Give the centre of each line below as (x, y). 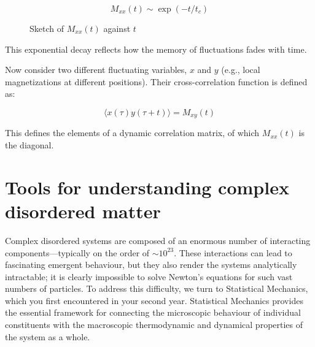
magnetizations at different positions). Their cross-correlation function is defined (156, 81)
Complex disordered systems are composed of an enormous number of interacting (158, 240)
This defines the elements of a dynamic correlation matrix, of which (132, 133)
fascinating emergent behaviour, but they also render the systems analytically (151, 265)
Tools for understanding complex (147, 187)
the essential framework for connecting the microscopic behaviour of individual (153, 312)
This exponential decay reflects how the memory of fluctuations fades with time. (156, 49)
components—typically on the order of (77, 252)
